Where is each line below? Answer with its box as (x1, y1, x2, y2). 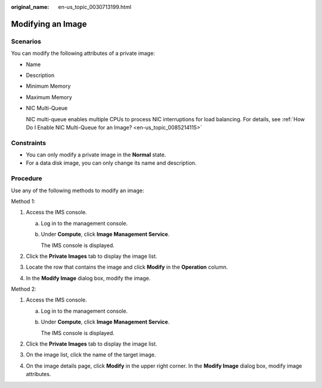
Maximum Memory (26, 93, 73, 101)
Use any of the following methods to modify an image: (11, 187, 144, 194)
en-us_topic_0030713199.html (58, 4, 131, 10)
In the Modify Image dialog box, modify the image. (26, 275, 151, 282)
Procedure (11, 174, 42, 183)
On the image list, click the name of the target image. (26, 351, 156, 358)
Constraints (11, 138, 47, 147)
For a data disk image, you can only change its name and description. (26, 159, 197, 167)
